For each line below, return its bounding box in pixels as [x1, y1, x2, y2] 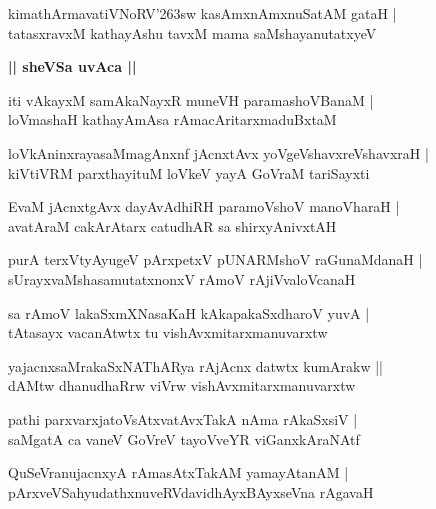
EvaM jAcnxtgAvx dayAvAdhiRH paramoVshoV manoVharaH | [8, 196, 400, 217]
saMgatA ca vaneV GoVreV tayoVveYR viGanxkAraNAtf [8, 428, 360, 449]
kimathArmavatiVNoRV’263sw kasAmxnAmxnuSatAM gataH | [8, 3, 397, 23]
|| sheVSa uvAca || [8, 56, 137, 77]
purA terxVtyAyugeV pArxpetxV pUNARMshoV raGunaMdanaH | [8, 249, 423, 270]
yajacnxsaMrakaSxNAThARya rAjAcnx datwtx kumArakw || [8, 355, 383, 376]
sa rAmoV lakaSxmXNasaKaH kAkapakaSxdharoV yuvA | [8, 302, 370, 323]
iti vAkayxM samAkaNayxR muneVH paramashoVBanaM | [8, 89, 374, 110]
